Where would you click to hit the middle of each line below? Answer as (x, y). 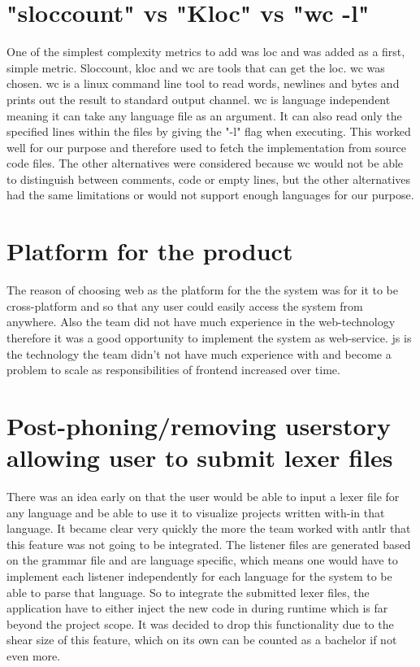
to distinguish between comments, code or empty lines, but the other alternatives (209, 179)
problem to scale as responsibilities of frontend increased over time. (173, 370)
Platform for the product (150, 251)
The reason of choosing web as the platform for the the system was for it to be (203, 290)
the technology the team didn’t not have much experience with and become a (199, 353)
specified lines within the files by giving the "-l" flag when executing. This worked (209, 131)
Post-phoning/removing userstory (199, 425)
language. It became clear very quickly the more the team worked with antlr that (209, 528)
